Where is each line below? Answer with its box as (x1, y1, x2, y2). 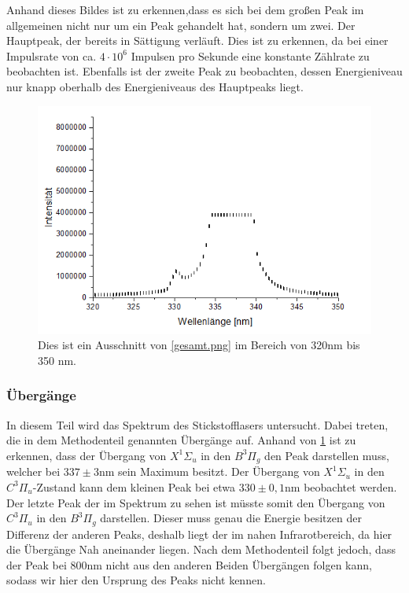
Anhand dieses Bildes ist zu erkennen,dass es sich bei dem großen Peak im (6, 2, 364, 17)
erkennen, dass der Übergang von (6, 447, 167, 463)
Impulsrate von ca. (6, 47, 97, 64)
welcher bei (6, 463, 61, 480)
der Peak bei (6, 556, 67, 573)
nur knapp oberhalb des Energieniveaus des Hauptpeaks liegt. (6, 78, 304, 94)
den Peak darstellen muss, (264, 447, 389, 463)
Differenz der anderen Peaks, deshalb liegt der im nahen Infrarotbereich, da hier (6, 525, 392, 542)
